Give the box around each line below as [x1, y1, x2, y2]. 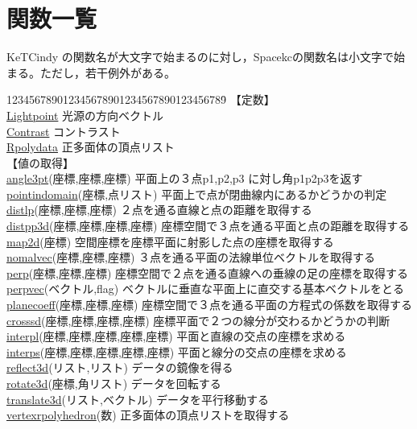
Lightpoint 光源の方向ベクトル [6, 106, 164, 123]
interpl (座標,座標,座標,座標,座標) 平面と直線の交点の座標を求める [6, 328, 346, 344]
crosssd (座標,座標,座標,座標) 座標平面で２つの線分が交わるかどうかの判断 [6, 311, 390, 328]
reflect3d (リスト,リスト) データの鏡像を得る [6, 359, 233, 376]
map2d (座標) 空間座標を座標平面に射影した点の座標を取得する [6, 233, 334, 250]
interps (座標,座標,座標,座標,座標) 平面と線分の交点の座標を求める [6, 343, 347, 360]
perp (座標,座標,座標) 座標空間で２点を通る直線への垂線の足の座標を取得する [6, 264, 409, 281]
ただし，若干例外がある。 [39, 64, 175, 80]
